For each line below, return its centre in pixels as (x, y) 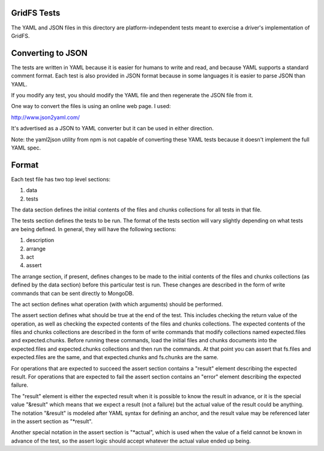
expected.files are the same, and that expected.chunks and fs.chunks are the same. (115, 357)
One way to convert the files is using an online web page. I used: (91, 106)
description (40, 240)
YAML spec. (26, 148)
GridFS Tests (36, 13)
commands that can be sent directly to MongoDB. (73, 293)
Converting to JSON (49, 53)
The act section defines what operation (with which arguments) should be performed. (117, 304)
